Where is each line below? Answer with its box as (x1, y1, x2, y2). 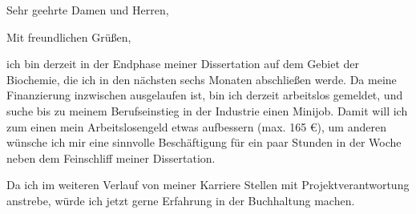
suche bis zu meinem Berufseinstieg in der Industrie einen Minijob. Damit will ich (6, 102, 408, 119)
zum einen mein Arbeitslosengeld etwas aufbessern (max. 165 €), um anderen (6, 118, 386, 135)
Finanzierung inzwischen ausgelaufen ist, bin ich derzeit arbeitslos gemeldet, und (6, 87, 403, 103)
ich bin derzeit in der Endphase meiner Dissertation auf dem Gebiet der (6, 55, 359, 72)
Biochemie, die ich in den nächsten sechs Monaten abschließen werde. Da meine (6, 71, 397, 87)
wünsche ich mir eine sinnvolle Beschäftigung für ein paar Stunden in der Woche (6, 134, 402, 151)
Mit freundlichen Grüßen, (6, 28, 131, 45)
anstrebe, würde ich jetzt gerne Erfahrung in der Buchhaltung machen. (6, 192, 355, 208)
